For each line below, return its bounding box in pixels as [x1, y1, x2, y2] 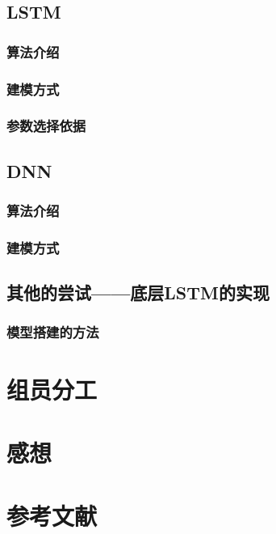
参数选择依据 [6, 116, 86, 136]
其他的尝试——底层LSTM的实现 [6, 280, 270, 305]
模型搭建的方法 [6, 322, 99, 342]
